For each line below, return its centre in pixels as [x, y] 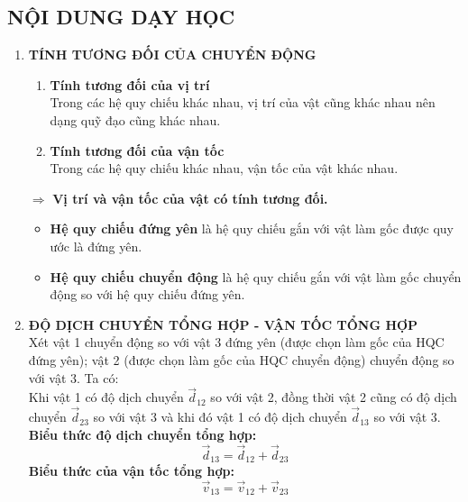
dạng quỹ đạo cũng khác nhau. [135, 119]
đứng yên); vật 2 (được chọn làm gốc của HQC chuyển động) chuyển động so [241, 359]
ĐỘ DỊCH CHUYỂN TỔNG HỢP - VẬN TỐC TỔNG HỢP [223, 324]
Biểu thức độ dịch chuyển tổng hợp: [142, 434]
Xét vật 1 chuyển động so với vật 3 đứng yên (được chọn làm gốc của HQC [236, 342]
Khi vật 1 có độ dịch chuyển [106, 397]
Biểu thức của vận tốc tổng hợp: [131, 470]
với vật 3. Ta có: [73, 377]
